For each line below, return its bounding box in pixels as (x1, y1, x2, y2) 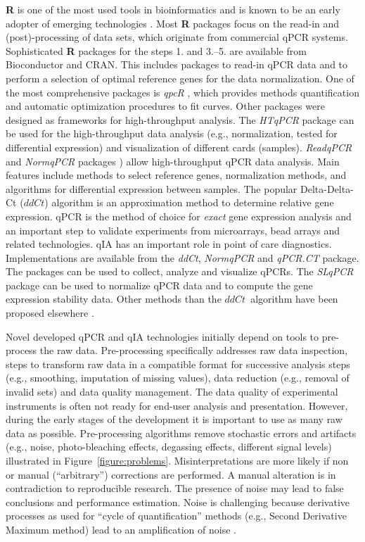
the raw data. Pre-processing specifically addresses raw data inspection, (39, 343, 348, 358)
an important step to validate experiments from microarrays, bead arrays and (6, 222, 340, 237)
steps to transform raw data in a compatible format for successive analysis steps (6, 356, 350, 371)
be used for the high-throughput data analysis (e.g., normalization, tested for (6, 126, 338, 141)
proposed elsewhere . (6, 305, 94, 320)
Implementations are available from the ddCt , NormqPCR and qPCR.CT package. (6, 250, 359, 265)
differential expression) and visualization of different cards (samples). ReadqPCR (6, 139, 352, 154)
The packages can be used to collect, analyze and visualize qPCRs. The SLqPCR (6, 264, 354, 279)
